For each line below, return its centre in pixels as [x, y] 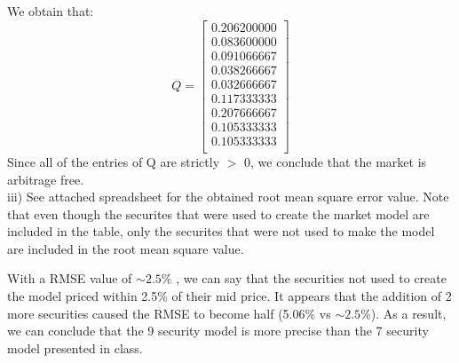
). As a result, [408, 313]
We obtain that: [51, 11]
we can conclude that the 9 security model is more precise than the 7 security [218, 331]
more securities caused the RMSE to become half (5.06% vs [169, 313]
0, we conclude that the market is [336, 161]
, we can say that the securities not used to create [311, 278]
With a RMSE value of [70, 278]
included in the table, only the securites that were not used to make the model [221, 231]
